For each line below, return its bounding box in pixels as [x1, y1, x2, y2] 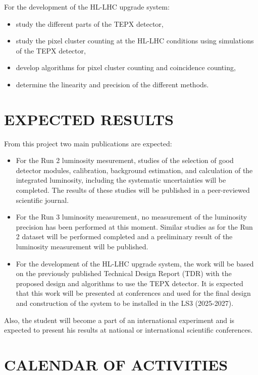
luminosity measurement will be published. [16, 241, 148, 252]
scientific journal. [16, 194, 69, 205]
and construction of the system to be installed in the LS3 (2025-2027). [16, 298, 234, 308]
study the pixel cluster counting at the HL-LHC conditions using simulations [16, 35, 254, 46]
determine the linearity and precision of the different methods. [16, 79, 209, 89]
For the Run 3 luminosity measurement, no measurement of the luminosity [16, 211, 247, 222]
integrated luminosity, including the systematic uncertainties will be [16, 175, 226, 185]
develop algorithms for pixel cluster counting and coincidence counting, [16, 62, 236, 73]
